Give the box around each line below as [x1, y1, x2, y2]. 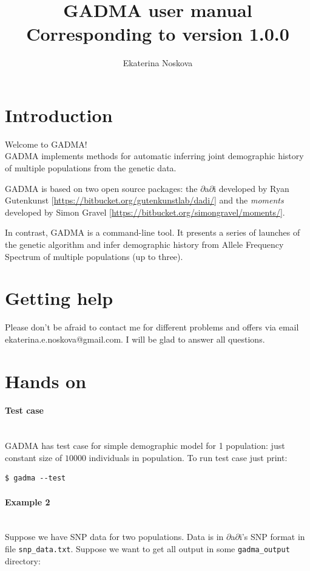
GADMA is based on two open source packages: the [5, 182, 198, 194]
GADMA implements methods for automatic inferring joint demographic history [5, 149, 304, 162]
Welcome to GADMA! [5, 137, 87, 150]
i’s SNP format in [239, 530, 305, 543]
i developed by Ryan [214, 182, 289, 194]
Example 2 [5, 495, 50, 508]
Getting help [5, 285, 113, 310]
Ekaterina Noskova [123, 56, 193, 69]
